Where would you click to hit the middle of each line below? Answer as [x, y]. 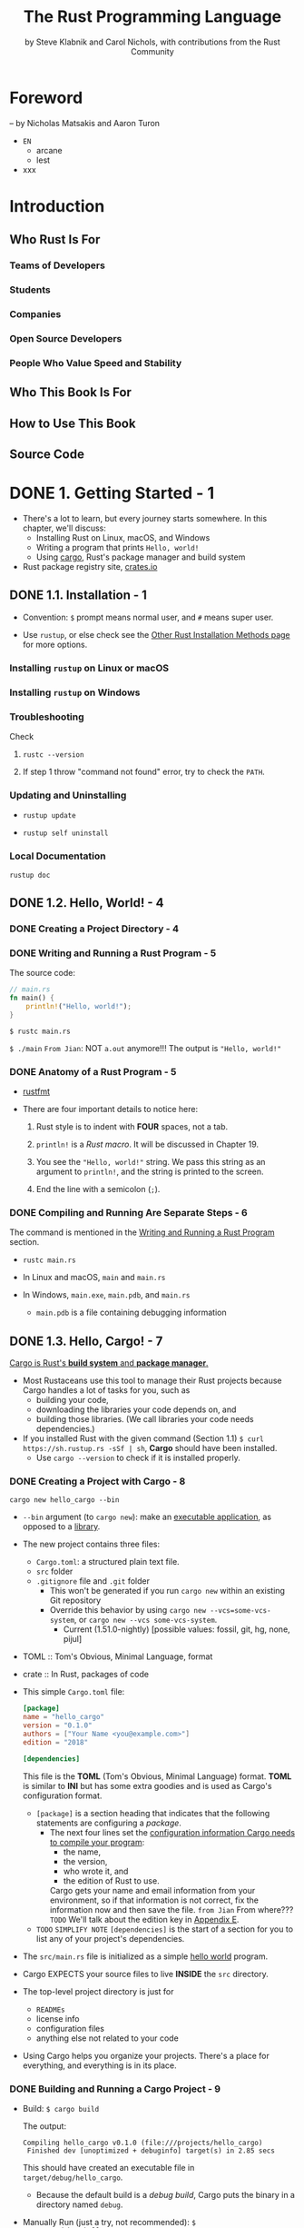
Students [30, 290]
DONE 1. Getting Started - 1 [112, 493]
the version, [85, 1861]
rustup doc [30, 875]
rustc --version [53, 755]
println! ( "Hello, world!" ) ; [78, 1006]
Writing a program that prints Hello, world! [118, 547]
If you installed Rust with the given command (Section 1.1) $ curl [143, 1438]
